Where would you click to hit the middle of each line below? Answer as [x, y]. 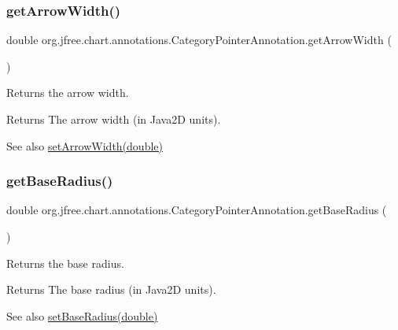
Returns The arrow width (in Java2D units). [114, 119]
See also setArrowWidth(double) [85, 145]
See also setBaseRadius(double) [82, 315]
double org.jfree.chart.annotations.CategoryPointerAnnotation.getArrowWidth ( [199, 40]
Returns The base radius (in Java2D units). [111, 289]
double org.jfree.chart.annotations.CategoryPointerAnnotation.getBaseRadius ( [197, 210]
